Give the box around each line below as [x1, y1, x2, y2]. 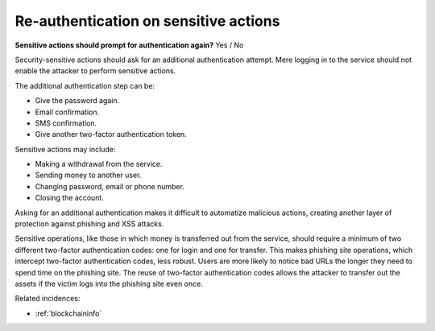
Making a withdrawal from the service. [35, 159, 163, 169]
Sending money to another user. [35, 170, 142, 180]
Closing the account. [35, 193, 104, 203]
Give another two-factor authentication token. [35, 130, 187, 139]
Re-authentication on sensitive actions [14, 12, 280, 30]
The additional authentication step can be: [14, 81, 155, 90]
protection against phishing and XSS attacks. [14, 219, 164, 229]
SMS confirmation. [35, 118, 97, 128]
